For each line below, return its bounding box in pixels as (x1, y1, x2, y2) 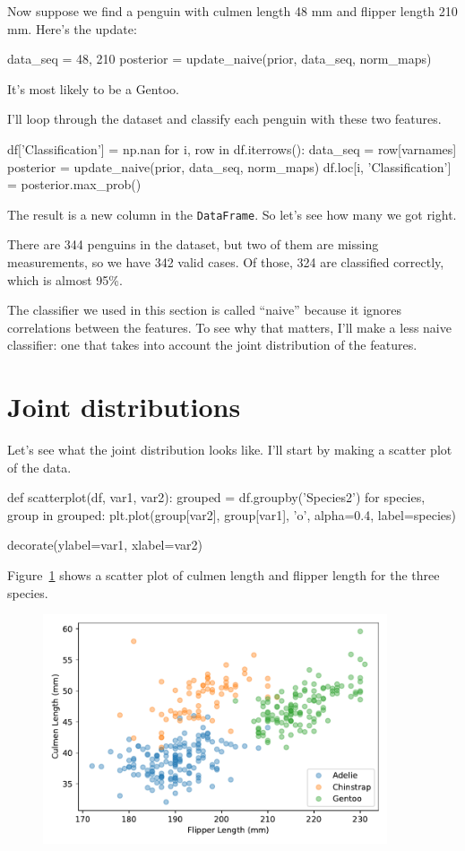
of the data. (7, 457, 72, 476)
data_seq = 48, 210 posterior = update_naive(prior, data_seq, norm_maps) (7, 49, 432, 68)
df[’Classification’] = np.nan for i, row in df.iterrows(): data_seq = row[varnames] (7, 139, 457, 158)
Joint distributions (7, 388, 241, 425)
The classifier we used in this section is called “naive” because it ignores (7, 300, 402, 319)
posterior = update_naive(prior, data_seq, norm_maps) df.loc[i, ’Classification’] (7, 157, 452, 176)
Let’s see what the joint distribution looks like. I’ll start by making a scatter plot (7, 440, 452, 459)
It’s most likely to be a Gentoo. (7, 79, 179, 98)
